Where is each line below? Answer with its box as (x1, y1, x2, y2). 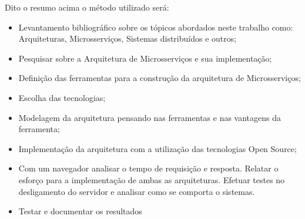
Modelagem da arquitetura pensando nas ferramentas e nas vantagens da (18, 111, 281, 123)
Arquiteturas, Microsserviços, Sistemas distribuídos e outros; (18, 32, 237, 45)
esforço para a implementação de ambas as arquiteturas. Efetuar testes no (18, 173, 285, 186)
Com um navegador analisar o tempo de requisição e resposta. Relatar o (18, 162, 279, 174)
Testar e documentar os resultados (18, 205, 142, 217)
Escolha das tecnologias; (18, 91, 106, 103)
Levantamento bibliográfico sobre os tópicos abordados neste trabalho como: (18, 21, 293, 33)
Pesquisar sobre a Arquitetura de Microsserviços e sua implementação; (18, 52, 272, 64)
